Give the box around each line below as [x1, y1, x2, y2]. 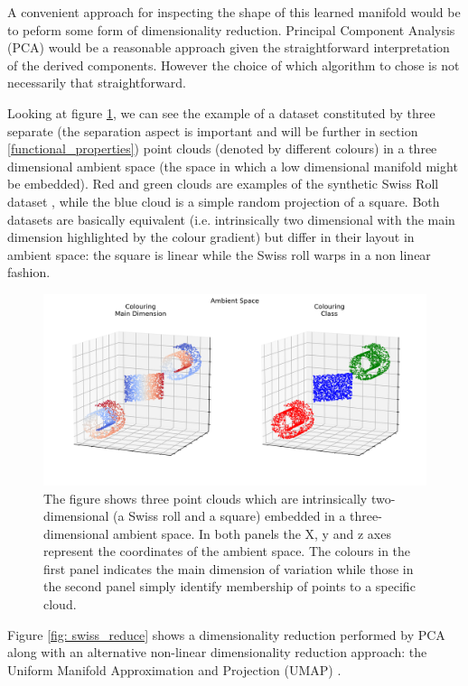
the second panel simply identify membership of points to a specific [43, 577, 416, 596]
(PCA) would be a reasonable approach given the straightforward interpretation [7, 38, 450, 57]
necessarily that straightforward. [7, 73, 186, 92]
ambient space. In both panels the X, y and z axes [113, 524, 391, 542]
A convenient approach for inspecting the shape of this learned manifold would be [7, 3, 461, 21]
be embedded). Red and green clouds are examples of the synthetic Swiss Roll [7, 174, 439, 193]
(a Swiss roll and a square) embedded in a [113, 506, 346, 525]
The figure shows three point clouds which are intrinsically [43, 488, 368, 507]
